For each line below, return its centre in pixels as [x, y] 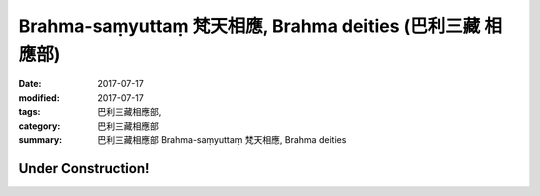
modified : [39, 97]
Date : [30, 84]
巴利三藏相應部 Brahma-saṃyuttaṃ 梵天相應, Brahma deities [222, 139]
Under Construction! [84, 168]
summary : [40, 139]
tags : [29, 112]
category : [39, 126]
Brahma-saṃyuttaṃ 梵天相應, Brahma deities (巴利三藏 [249, 26]
